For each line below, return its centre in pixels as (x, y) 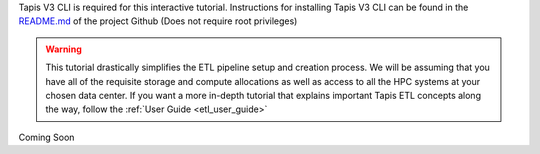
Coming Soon (46, 137)
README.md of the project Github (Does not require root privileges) (158, 21)
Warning (63, 49)
